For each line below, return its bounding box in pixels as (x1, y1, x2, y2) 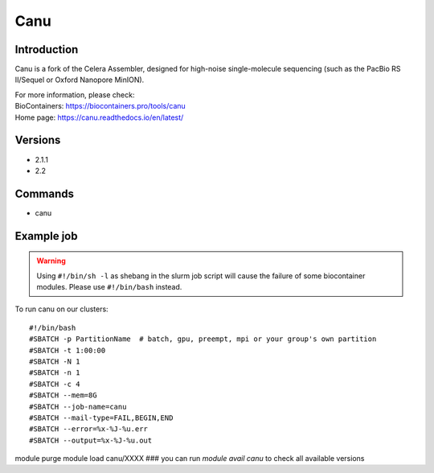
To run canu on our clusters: (14, 304, 108, 314)
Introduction (14, 43, 79, 56)
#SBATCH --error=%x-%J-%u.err (29, 425, 149, 434)
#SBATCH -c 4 (29, 379, 80, 389)
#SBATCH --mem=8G (29, 391, 97, 400)
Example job (14, 229, 78, 243)
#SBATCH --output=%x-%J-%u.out (29, 435, 153, 445)
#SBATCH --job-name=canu (29, 402, 127, 411)
